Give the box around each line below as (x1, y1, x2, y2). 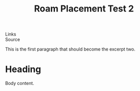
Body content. (5, 80, 34, 86)
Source (5, 36, 20, 42)
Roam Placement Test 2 (34, 3, 134, 14)
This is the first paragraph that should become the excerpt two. (5, 46, 135, 52)
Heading (5, 63, 41, 75)
